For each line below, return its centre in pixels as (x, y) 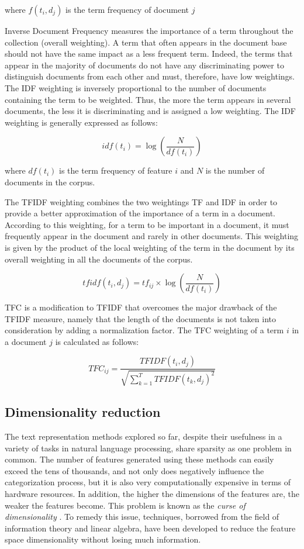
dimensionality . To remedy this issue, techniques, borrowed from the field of (142, 517)
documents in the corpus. (50, 182)
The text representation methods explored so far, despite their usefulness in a (144, 436)
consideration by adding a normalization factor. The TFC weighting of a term (144, 330)
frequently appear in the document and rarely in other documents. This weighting (152, 236)
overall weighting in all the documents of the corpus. (99, 259)
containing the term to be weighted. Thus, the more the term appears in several (148, 99)
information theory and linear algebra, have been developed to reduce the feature (150, 528)
